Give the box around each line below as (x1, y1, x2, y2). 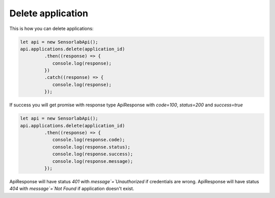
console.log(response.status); (52, 144, 131, 150)
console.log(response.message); (52, 158, 133, 164)
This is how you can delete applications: (9, 25, 94, 32)
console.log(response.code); (52, 137, 125, 143)
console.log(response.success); (52, 151, 133, 157)
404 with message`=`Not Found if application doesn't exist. (9, 186, 134, 192)
